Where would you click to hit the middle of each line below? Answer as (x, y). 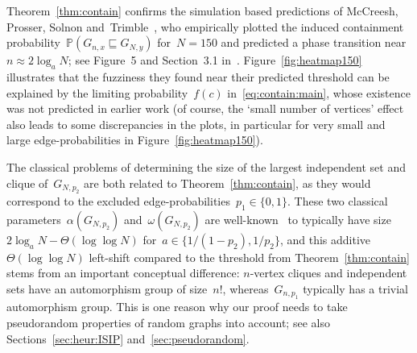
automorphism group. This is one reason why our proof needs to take (177, 307)
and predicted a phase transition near (314, 42)
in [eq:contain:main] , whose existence (319, 92)
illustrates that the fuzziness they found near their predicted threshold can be (198, 76)
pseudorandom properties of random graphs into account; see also (168, 322)
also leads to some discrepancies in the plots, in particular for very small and (196, 124)
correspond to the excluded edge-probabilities (118, 200)
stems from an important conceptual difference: (123, 273)
